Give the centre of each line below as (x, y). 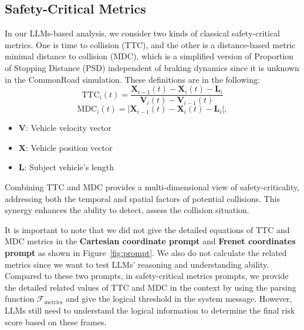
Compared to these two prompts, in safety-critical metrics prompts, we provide (147, 276)
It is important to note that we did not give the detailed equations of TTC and (147, 229)
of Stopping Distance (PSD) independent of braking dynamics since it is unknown (152, 67)
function (20, 299)
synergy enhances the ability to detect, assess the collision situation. (127, 210)
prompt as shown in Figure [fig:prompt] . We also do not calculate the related (146, 252)
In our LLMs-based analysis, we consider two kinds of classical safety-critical (142, 33)
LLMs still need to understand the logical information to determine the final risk (150, 310)
